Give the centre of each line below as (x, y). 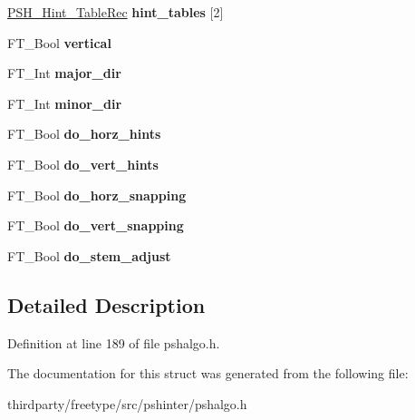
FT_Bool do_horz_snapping (97, 195)
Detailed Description (106, 304)
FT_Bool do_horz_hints (84, 134)
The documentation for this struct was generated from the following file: (208, 373)
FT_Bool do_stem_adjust (89, 255)
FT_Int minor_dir (65, 103)
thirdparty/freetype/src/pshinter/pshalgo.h (127, 403)
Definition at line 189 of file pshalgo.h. (114, 342)
